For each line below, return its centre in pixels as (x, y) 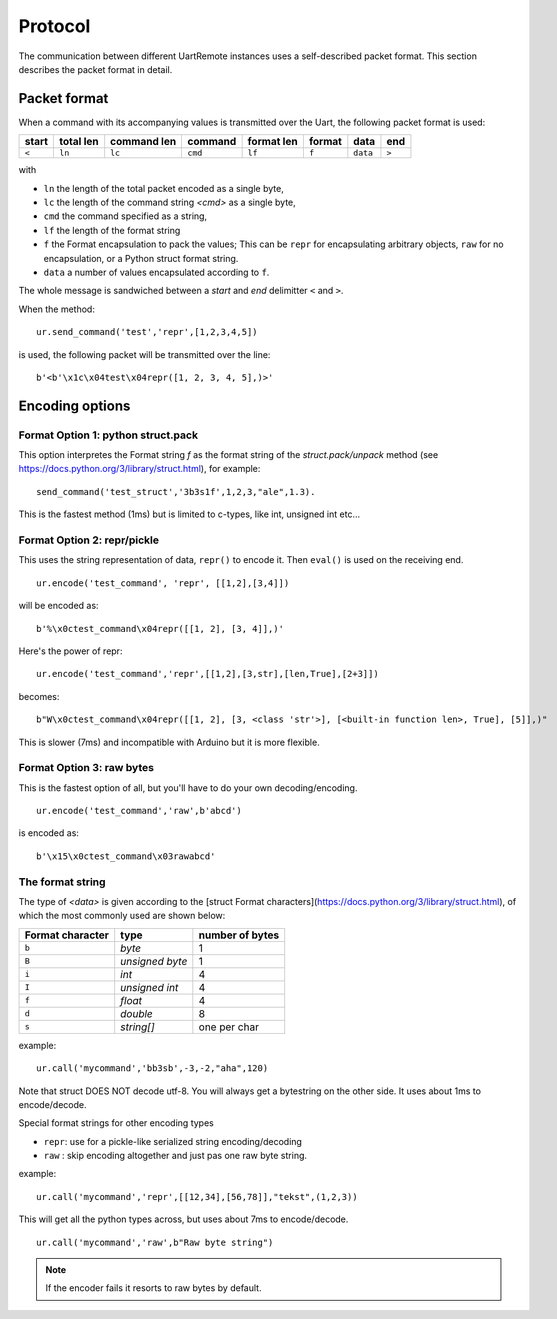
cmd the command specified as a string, (125, 216)
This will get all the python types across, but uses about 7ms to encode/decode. (183, 1219)
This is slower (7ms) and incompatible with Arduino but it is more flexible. (169, 742)
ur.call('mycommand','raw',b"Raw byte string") (155, 1242)
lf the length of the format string (112, 230)
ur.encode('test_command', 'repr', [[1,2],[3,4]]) (163, 583)
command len (143, 142)
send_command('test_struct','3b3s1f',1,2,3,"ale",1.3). (176, 491)
